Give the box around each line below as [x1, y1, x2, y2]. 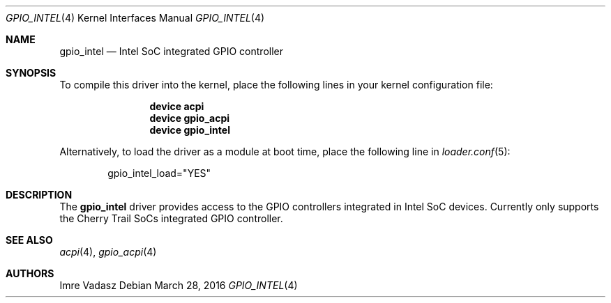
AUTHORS [6, 267, 54, 279]
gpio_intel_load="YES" [107, 167, 211, 179]
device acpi [149, 100, 204, 112]
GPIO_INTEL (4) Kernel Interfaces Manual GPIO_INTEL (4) [6, 12, 265, 24]
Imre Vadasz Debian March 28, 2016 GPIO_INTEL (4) [59, 279, 298, 291]
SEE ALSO [6, 234, 53, 246]
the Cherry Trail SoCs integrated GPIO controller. [59, 212, 283, 224]
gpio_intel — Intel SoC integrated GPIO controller [59, 45, 284, 57]
